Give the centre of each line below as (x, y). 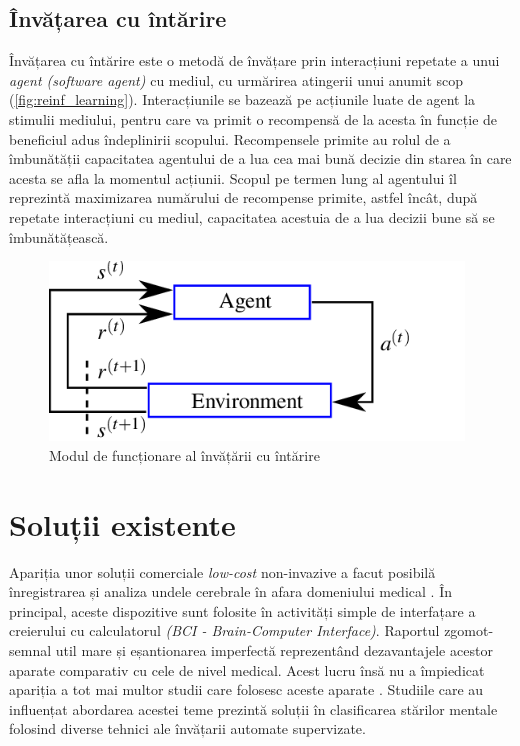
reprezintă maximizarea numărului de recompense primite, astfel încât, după (243, 197)
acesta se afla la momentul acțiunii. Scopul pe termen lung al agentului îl (233, 177)
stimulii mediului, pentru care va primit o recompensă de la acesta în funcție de (253, 118)
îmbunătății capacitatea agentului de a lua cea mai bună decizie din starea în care (260, 158)
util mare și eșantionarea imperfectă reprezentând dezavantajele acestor (274, 649)
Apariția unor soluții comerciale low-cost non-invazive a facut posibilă (222, 571)
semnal (30, 649)
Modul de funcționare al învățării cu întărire (184, 454)
